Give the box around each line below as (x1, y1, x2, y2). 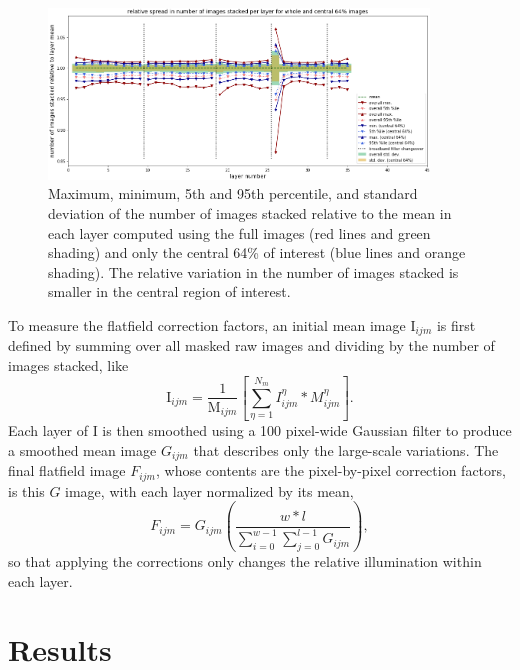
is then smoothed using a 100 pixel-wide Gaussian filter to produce (102, 420, 512, 441)
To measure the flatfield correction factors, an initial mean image (8, 315, 406, 335)
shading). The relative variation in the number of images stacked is (48, 261, 459, 282)
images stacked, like (8, 355, 129, 376)
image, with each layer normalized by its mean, (65, 480, 354, 501)
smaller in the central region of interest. (48, 281, 291, 302)
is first (436, 315, 476, 335)
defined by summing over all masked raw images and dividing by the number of (8, 335, 495, 356)
